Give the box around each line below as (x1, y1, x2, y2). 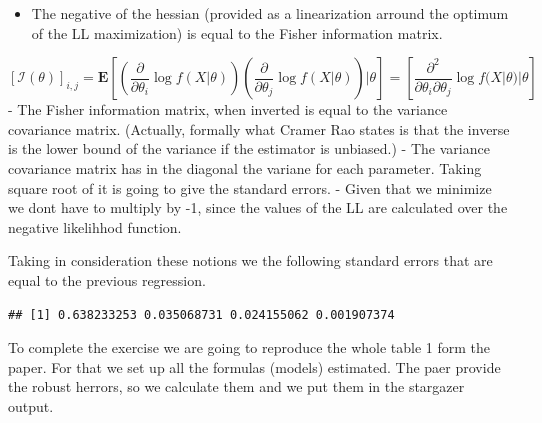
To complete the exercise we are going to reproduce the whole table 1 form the (8, 337, 491, 358)
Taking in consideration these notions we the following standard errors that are (8, 250, 493, 271)
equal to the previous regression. (8, 269, 206, 290)
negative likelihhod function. (8, 216, 182, 237)
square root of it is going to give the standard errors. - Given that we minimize (8, 177, 492, 198)
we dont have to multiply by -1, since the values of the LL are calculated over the (8, 197, 508, 218)
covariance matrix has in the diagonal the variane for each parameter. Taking (8, 157, 482, 178)
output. (8, 395, 54, 416)
